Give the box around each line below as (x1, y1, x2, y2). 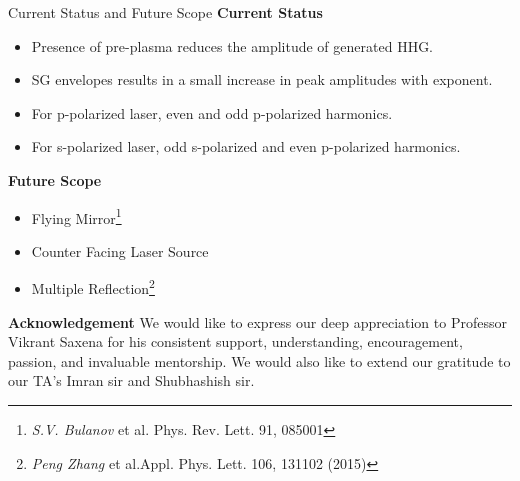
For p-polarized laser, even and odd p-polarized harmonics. (31, 102, 393, 123)
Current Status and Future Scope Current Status (8, 2, 323, 22)
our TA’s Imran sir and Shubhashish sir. (8, 370, 255, 391)
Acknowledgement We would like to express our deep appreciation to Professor (8, 311, 507, 332)
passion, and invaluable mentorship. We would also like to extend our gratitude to (8, 350, 511, 371)
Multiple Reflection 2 (31, 275, 155, 299)
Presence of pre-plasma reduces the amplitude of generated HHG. (31, 35, 434, 56)
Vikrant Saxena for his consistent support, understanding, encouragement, (8, 331, 463, 352)
